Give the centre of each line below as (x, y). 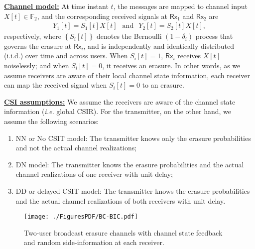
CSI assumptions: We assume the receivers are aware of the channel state (120, 101)
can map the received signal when (56, 85)
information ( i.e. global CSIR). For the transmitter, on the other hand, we (118, 111)
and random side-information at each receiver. (94, 242)
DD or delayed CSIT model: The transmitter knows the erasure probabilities (133, 190)
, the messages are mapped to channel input (180, 6)
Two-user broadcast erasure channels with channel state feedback (123, 232)
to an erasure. (163, 85)
